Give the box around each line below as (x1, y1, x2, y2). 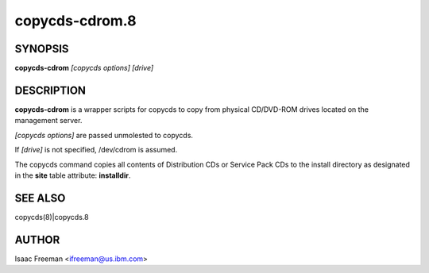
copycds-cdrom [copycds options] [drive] (14, 63, 154, 73)
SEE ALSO (14, 191, 66, 205)
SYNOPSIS (14, 42, 69, 56)
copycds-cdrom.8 (14, 12, 137, 29)
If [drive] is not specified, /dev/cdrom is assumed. (14, 145, 178, 155)
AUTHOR (14, 233, 60, 246)
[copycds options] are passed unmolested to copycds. (14, 130, 194, 140)
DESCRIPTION (14, 83, 87, 97)
